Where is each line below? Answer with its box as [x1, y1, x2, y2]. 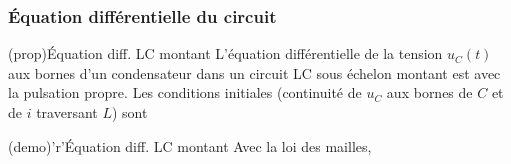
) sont [112, 102, 148, 122]
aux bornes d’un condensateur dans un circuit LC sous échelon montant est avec [8, 62, 501, 83]
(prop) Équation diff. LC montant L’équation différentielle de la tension [8, 43, 443, 64]
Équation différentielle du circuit [8, 3, 277, 28]
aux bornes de [386, 82, 473, 103]
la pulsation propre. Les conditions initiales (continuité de [8, 82, 362, 103]
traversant [36, 102, 98, 122]
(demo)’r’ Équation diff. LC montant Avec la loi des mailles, [8, 135, 372, 156]
